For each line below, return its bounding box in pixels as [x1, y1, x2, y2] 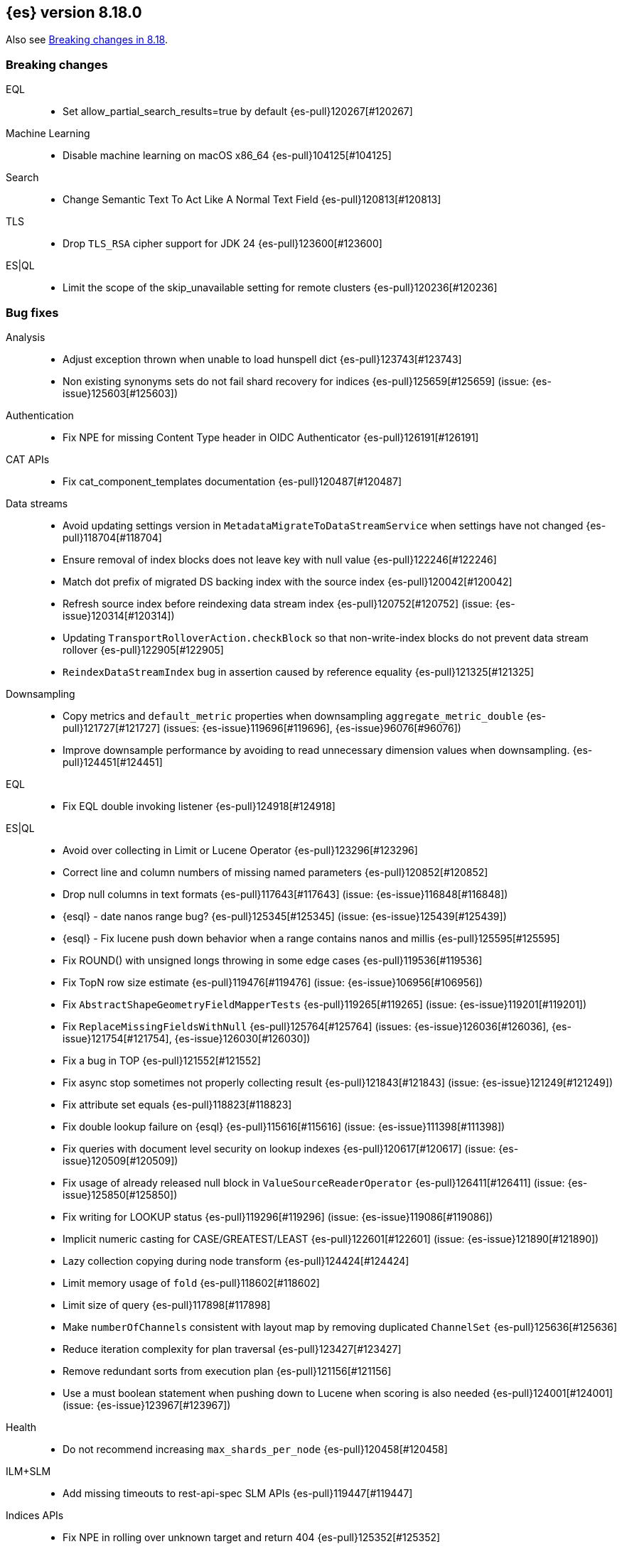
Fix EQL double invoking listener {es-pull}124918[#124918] [63, 799, 336, 812]
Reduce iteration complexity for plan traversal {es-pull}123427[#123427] [63, 1342, 402, 1355]
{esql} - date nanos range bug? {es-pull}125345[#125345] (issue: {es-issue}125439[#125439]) [63, 910, 507, 922]
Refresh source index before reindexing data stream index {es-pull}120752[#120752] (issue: [63, 597, 493, 610]
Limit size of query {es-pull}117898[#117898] [63, 1298, 271, 1311]
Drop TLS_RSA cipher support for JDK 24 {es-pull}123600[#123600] [63, 237, 382, 250]
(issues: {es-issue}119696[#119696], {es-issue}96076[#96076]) [163, 721, 461, 734]
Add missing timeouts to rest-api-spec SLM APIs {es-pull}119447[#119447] [63, 1486, 413, 1499]
